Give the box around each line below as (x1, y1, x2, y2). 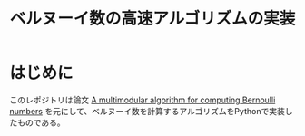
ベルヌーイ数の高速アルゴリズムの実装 (9, 8, 296, 29)
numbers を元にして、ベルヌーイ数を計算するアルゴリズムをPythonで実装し (9, 105, 293, 116)
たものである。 (9, 117, 65, 128)
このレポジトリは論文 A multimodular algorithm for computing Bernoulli (9, 94, 276, 105)
